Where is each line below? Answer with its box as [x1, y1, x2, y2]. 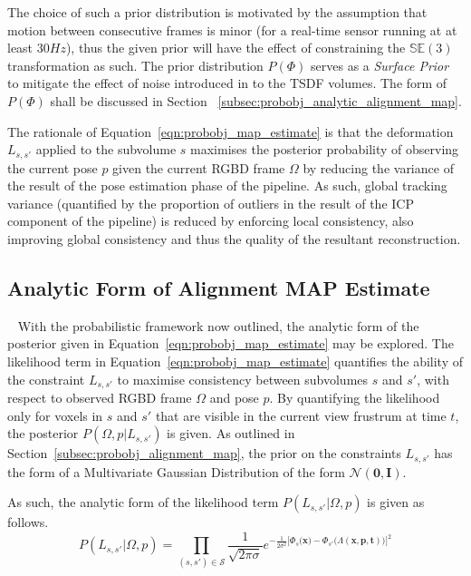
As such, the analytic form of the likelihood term [7, 493, 279, 512]
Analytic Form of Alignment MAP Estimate [7, 273, 430, 301]
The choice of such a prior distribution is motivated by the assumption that [7, 3, 428, 21]
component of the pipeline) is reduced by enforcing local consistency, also [7, 211, 414, 230]
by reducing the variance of [303, 158, 454, 177]
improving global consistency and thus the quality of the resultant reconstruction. [7, 229, 461, 248]
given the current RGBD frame [112, 158, 285, 177]
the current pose [7, 158, 98, 177]
